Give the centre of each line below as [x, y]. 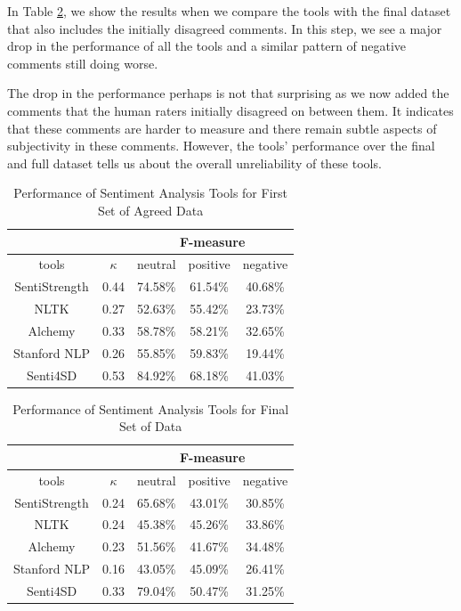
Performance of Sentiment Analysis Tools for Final [151, 408]
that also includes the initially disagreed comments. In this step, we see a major [225, 28]
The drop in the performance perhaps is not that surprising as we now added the [228, 93]
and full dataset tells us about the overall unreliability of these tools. [194, 163]
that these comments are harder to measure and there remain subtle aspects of [222, 128]
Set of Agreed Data [151, 210]
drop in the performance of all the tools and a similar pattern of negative [206, 46]
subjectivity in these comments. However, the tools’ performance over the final [221, 146]
